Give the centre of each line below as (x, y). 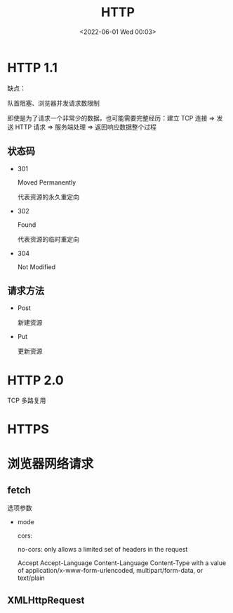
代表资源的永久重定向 (48, 197)
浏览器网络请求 (51, 464)
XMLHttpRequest (46, 600)
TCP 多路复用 (27, 401)
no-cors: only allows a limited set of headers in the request (102, 550)
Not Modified (36, 267)
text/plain (31, 578)
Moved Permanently (47, 182)
